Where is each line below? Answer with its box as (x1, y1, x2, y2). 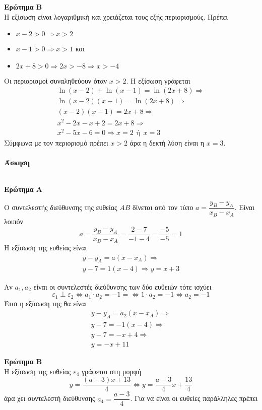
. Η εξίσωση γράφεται (126, 75, 190, 86)
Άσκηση (4, 157, 30, 167)
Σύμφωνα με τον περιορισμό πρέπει (4, 137, 108, 148)
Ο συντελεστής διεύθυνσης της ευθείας (4, 201, 117, 212)
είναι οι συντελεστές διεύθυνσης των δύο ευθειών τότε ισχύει (33, 281, 212, 292)
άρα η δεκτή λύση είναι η (129, 137, 205, 148)
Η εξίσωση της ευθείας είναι (4, 242, 87, 253)
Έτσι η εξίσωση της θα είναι (4, 298, 87, 308)
